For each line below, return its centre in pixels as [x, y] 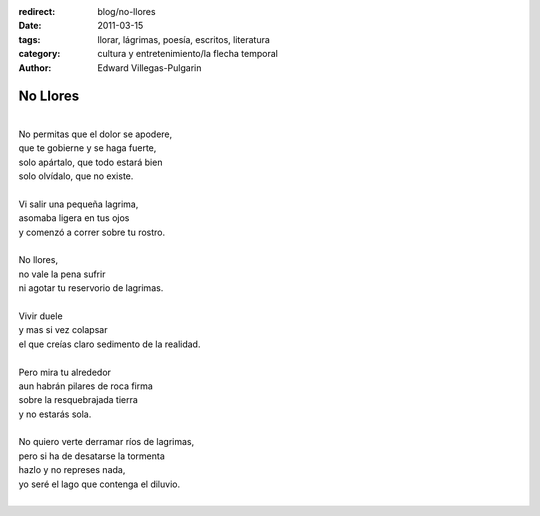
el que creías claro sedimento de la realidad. [109, 344]
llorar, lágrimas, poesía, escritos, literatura [183, 39]
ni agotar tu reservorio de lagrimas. [91, 288]
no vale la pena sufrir [62, 274]
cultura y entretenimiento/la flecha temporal [188, 54]
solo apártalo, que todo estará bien [90, 162]
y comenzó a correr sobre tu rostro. [92, 232]
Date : [30, 26]
